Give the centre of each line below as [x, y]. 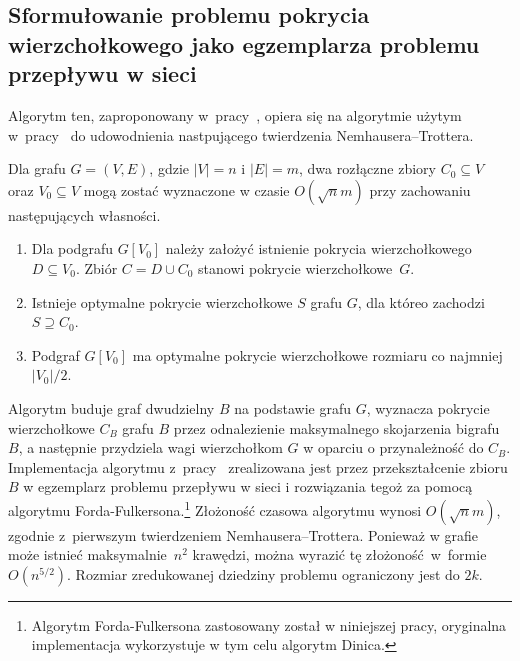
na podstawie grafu [293, 407]
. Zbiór [96, 267]
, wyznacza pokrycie [428, 407]
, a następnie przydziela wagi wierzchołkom [150, 447]
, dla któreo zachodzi [421, 301]
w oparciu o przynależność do [393, 447]
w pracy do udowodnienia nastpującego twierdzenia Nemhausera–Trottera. [241, 134]
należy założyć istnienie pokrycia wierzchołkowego [318, 248]
